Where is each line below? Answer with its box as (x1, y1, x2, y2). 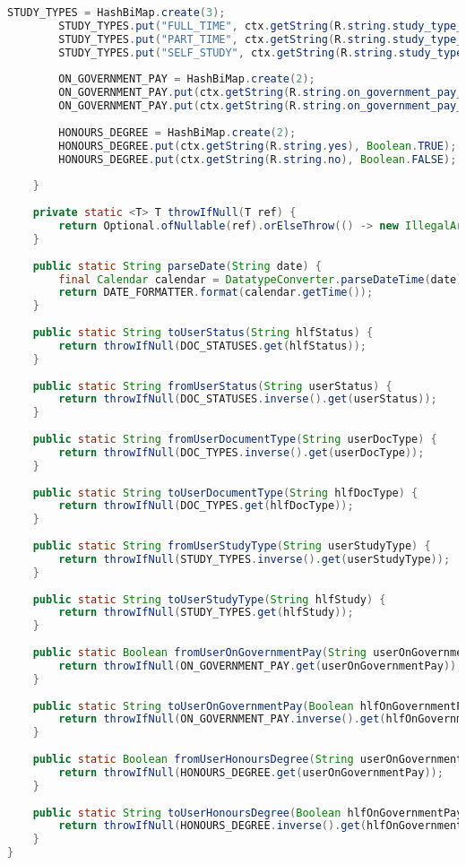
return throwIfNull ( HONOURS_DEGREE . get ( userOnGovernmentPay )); (58, 766, 444, 779)
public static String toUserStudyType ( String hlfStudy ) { (32, 593, 386, 606)
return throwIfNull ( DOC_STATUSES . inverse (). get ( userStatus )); (58, 393, 437, 406)
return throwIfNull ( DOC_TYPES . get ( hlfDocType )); (58, 499, 354, 513)
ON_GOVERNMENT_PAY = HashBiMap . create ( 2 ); (58, 73, 315, 86)
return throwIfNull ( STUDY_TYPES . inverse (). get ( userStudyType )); (58, 552, 451, 566)
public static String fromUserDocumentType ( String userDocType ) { (32, 433, 437, 445)
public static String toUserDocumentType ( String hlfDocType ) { (32, 486, 419, 499)
